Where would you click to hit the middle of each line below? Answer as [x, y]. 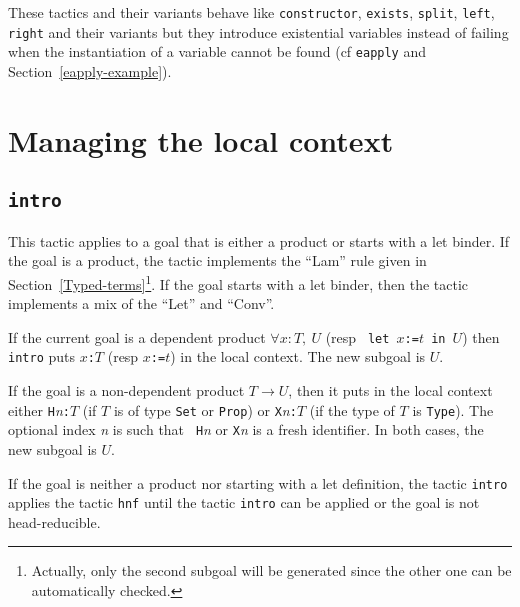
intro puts [41, 356]
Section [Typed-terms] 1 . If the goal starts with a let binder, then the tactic [238, 282]
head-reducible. [54, 521]
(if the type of [352, 409]
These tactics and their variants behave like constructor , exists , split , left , [251, 12]
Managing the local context [201, 139]
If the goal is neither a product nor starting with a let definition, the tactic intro [258, 482]
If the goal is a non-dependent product [126, 390]
